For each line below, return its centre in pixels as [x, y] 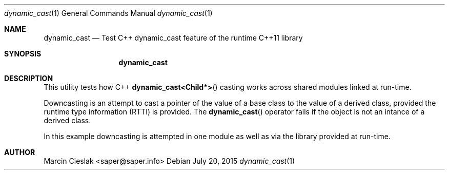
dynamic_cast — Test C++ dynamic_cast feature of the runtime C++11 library [173, 38]
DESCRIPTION [29, 78]
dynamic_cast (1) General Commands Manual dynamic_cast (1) [108, 13]
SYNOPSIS [23, 54]
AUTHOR [20, 152]
